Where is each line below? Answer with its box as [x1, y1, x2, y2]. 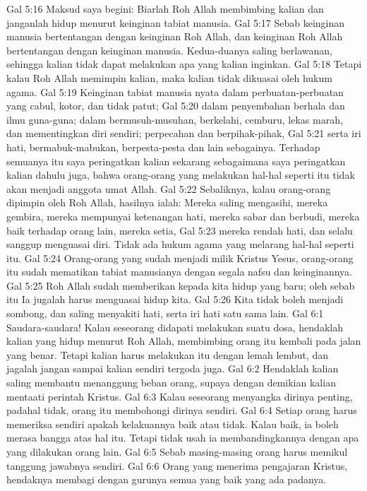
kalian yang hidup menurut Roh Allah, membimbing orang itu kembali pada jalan [6, 333, 361, 348]
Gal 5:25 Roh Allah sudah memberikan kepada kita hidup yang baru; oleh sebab [6, 278, 355, 292]
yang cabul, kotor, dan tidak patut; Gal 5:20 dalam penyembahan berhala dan [6, 98, 345, 113]
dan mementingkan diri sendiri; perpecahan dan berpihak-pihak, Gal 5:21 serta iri [6, 126, 361, 141]
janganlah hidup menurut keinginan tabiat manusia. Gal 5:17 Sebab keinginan [6, 15, 345, 30]
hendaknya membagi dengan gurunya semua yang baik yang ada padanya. [6, 472, 327, 487]
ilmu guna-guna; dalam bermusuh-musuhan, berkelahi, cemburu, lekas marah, [6, 112, 343, 126]
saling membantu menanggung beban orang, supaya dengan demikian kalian [6, 375, 336, 390]
